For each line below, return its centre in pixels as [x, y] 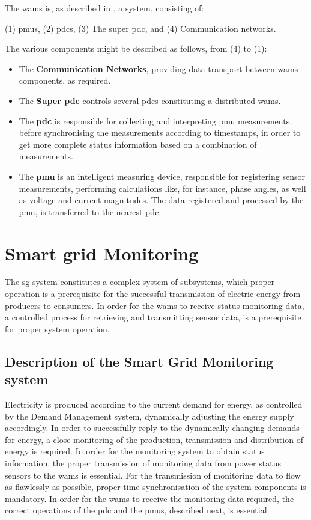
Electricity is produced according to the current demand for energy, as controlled [154, 404]
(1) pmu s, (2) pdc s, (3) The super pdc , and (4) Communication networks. [140, 28]
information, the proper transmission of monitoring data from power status [143, 463]
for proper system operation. [57, 329]
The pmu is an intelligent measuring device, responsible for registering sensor [162, 176]
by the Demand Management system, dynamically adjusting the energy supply [149, 416]
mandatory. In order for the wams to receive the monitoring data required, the [149, 498]
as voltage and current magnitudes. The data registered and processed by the [161, 200]
